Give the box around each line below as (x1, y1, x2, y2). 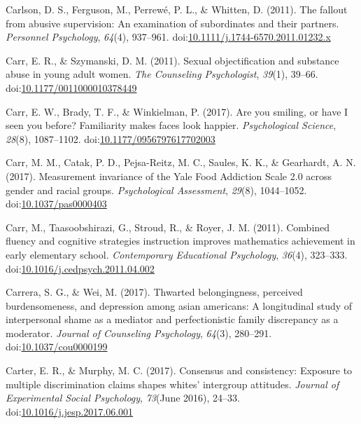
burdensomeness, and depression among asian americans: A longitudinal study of (6, 298, 353, 313)
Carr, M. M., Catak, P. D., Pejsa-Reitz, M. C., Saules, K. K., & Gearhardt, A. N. (6, 155, 356, 170)
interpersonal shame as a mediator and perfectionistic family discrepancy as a (6, 312, 339, 327)
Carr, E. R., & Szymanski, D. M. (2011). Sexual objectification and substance (6, 53, 339, 67)
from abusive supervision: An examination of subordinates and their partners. (6, 15, 339, 30)
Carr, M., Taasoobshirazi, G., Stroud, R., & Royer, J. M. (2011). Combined (6, 219, 330, 234)
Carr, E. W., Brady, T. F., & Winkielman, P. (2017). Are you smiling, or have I (6, 104, 348, 118)
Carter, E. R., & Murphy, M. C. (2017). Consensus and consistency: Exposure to (6, 363, 353, 378)
